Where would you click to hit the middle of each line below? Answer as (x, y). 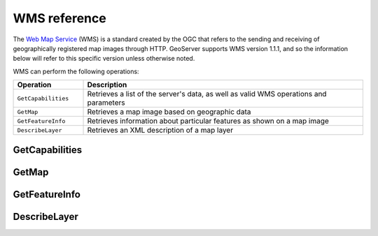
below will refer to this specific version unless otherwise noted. (104, 59)
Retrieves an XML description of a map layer (160, 131)
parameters (106, 103)
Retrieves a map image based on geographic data (169, 112)
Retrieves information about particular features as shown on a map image (208, 121)
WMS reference (59, 18)
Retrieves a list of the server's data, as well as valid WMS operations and (207, 94)
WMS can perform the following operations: (76, 71)
